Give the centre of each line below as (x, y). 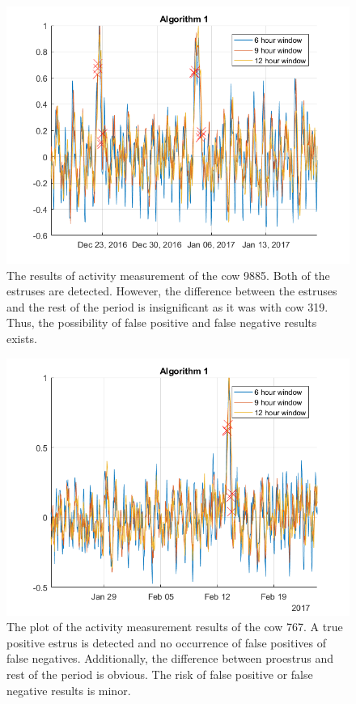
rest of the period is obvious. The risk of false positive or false (160, 674)
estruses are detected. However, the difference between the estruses (172, 291)
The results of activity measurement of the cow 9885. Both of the (168, 275)
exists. (22, 338)
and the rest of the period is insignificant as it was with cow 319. (167, 306)
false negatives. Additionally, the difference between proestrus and (170, 658)
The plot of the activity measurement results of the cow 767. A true (175, 627)
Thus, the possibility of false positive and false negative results (162, 322)
